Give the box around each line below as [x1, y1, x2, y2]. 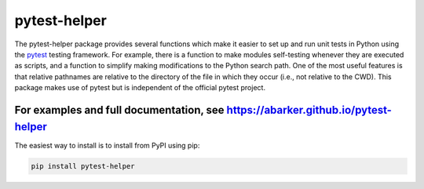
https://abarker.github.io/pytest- [226, 103, 393, 117]
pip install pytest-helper [31, 162, 135, 170]
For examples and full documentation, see [14, 103, 225, 117]
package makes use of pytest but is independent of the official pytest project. [14, 83, 266, 93]
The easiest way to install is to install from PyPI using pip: [14, 140, 200, 150]
